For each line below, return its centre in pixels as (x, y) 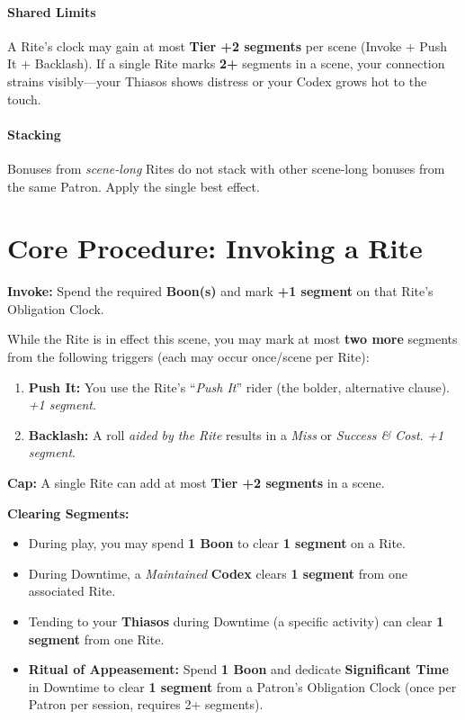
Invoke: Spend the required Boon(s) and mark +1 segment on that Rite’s (220, 291)
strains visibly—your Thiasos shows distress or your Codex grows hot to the (217, 81)
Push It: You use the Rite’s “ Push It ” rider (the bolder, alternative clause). (239, 387)
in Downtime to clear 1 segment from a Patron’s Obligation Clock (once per (242, 686)
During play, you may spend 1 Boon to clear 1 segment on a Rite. (217, 543)
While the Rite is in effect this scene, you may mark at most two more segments (232, 339)
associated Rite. (72, 591)
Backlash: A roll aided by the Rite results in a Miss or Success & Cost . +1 (236, 434)
